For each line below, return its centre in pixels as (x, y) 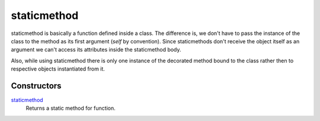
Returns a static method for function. (71, 108)
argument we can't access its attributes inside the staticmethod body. (96, 50)
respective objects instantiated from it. (58, 69)
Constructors (36, 86)
